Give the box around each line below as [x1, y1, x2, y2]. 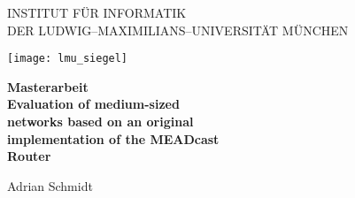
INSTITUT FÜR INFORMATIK [7, 4, 187, 21]
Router [7, 147, 51, 165]
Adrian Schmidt [7, 176, 93, 194]
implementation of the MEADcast [7, 129, 220, 148]
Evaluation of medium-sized [7, 95, 180, 113]
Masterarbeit [7, 77, 89, 95]
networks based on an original [7, 112, 194, 131]
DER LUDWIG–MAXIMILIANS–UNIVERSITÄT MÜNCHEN [7, 20, 349, 39]
